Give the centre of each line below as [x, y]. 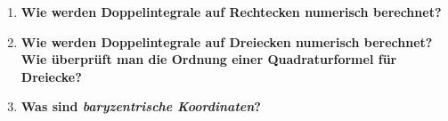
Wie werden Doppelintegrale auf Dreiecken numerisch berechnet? [227, 41]
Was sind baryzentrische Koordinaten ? [141, 106]
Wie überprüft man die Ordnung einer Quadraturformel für [209, 59]
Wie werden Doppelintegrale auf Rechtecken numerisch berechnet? [231, 12]
